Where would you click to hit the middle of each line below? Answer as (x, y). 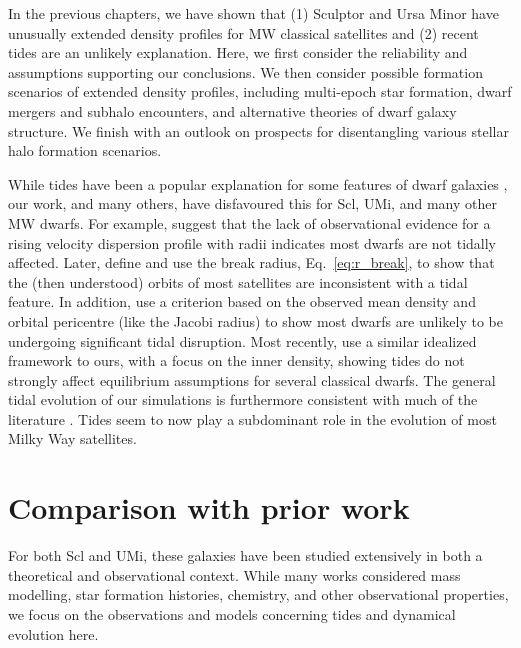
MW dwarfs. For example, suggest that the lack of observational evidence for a (249, 222)
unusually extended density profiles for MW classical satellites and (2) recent (243, 32)
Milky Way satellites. (72, 438)
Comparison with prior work (209, 507)
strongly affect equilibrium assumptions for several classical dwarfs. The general (252, 379)
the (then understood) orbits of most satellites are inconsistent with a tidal (238, 281)
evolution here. (53, 633)
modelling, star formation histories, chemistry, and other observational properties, (258, 594)
